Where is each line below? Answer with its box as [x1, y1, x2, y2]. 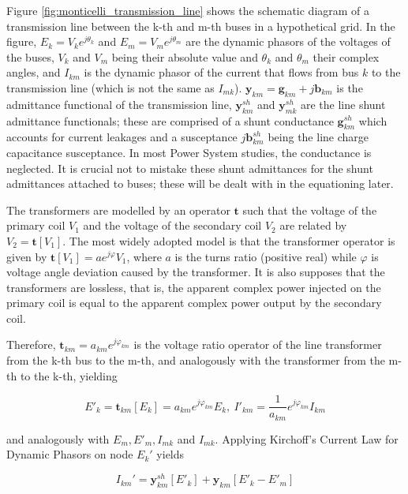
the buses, [6, 48, 54, 65]
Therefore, [6, 336, 56, 353]
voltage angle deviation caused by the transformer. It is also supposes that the [6, 264, 385, 280]
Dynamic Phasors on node [6, 446, 133, 462]
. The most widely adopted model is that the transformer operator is [62, 232, 395, 249]
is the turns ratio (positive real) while [174, 248, 357, 264]
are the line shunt [300, 95, 386, 112]
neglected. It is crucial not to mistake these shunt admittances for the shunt [6, 159, 373, 176]
